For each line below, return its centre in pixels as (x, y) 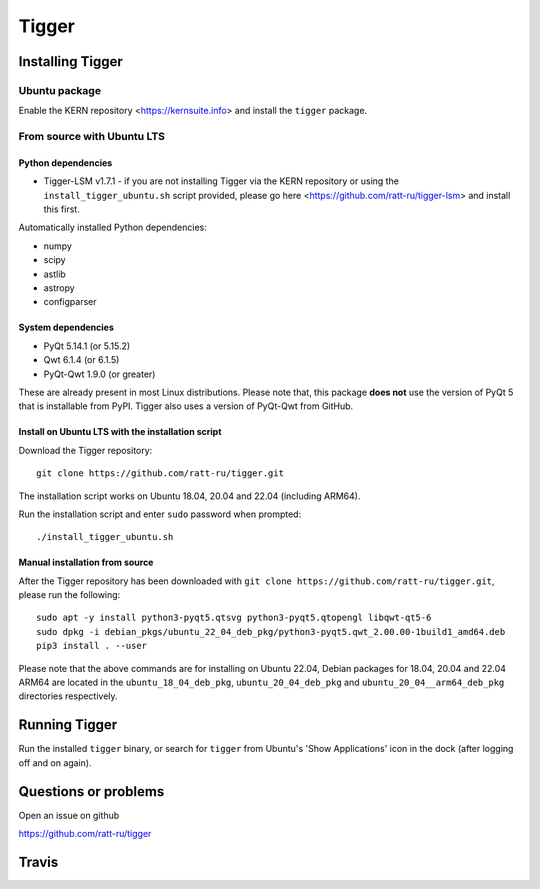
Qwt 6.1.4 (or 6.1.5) (81, 360)
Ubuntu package (60, 90)
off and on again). (55, 762)
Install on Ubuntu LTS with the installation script (120, 432)
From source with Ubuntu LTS (91, 137)
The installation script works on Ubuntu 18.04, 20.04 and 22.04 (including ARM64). (189, 496)
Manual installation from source (86, 562)
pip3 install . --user (92, 646)
